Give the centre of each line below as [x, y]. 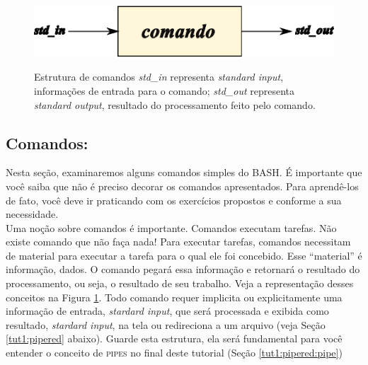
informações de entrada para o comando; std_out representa [165, 90]
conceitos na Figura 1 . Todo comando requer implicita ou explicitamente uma [174, 297]
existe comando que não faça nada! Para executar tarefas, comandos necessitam [178, 242]
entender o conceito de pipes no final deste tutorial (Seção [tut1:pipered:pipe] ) [174, 353]
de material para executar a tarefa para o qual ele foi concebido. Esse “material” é [184, 255]
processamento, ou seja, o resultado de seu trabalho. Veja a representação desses [180, 283]
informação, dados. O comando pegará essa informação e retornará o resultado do [183, 269]
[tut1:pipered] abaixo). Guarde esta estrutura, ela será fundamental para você [174, 338]
